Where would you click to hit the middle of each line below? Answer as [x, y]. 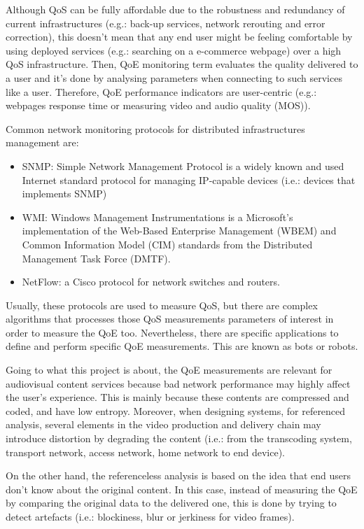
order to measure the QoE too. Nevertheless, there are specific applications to [172, 332]
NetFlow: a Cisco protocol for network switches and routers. [151, 282]
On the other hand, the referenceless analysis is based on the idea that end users [178, 475]
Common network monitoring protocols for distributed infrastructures [155, 128]
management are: [42, 142]
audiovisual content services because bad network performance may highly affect [178, 383]
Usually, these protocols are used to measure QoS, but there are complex [162, 305]
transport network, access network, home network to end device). [145, 452]
